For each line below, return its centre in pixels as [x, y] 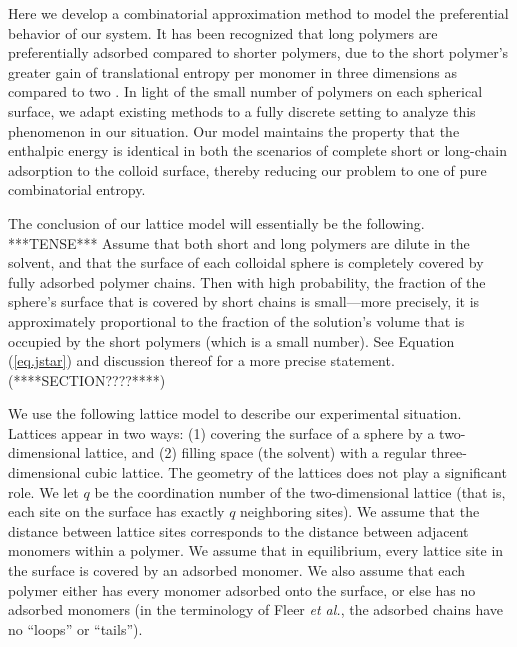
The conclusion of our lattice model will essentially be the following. [216, 222]
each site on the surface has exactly [116, 511]
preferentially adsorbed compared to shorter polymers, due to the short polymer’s [258, 52]
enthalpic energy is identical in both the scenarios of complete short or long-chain [258, 150]
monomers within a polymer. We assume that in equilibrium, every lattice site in [256, 550]
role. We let [43, 491]
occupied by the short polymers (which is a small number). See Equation [231, 340]
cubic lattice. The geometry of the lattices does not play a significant [296, 472]
